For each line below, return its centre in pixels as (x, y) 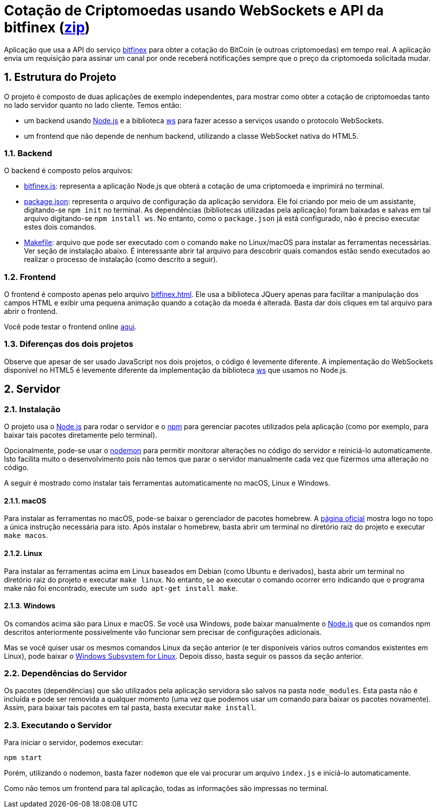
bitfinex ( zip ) (47, 27)
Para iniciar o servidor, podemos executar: (74, 743)
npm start (23, 758)
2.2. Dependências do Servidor (66, 674)
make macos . (26, 536)
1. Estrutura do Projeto (60, 77)
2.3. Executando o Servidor (58, 725)
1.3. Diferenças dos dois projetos (69, 344)
